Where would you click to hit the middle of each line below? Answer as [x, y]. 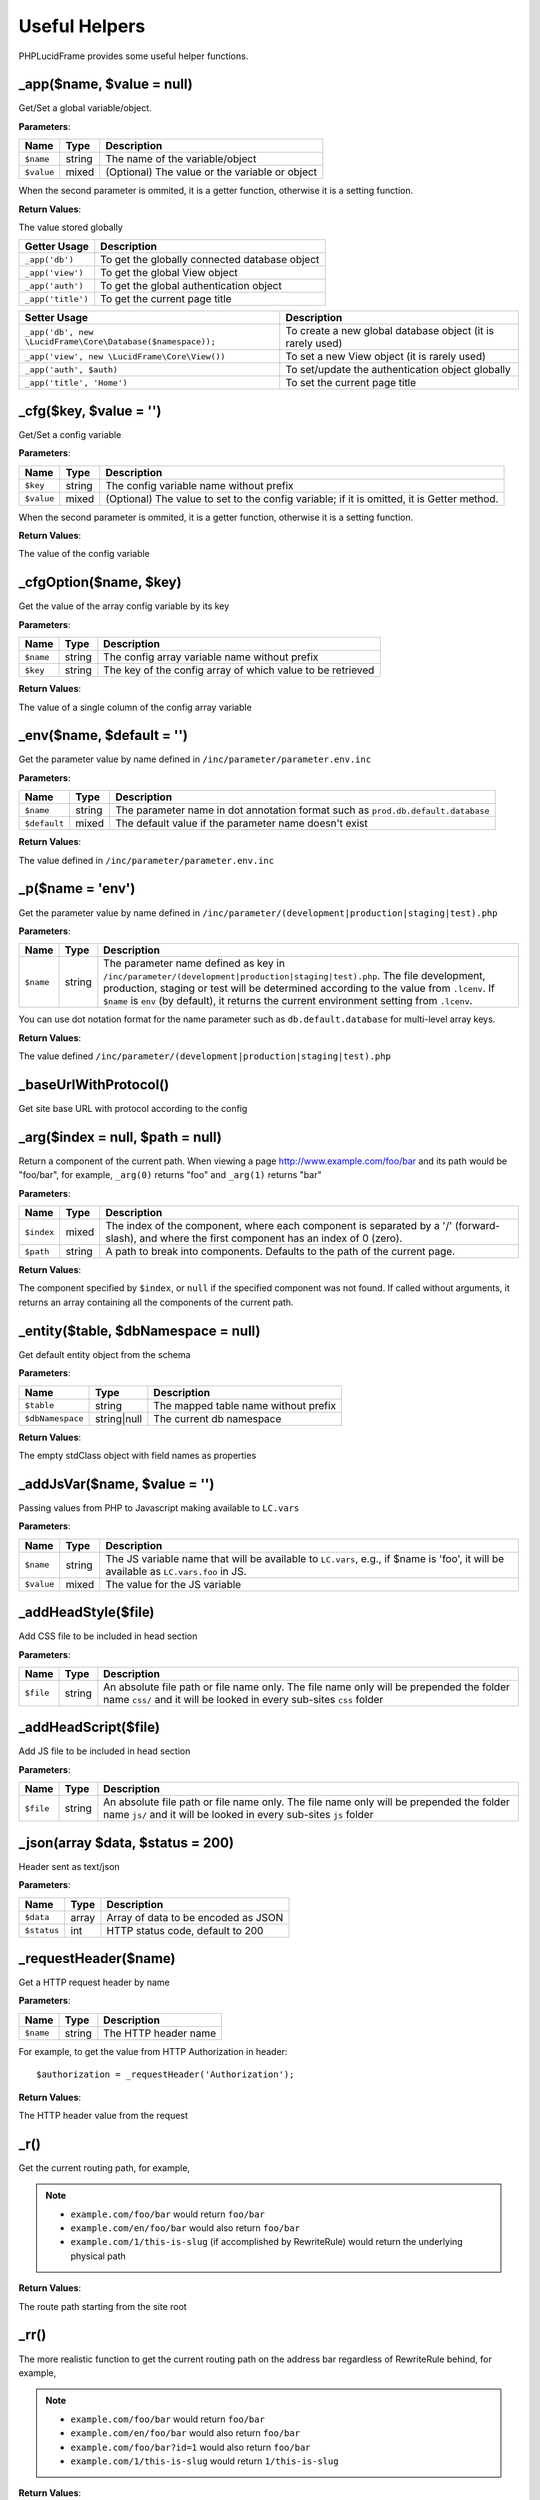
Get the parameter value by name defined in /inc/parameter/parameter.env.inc [195, 759]
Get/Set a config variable [70, 434]
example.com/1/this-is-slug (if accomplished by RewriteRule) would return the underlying [267, 2242]
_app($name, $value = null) [106, 84]
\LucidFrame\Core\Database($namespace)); [120, 341]
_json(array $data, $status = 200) [126, 1842]
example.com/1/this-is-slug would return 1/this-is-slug [204, 2461]
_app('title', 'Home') [76, 382]
